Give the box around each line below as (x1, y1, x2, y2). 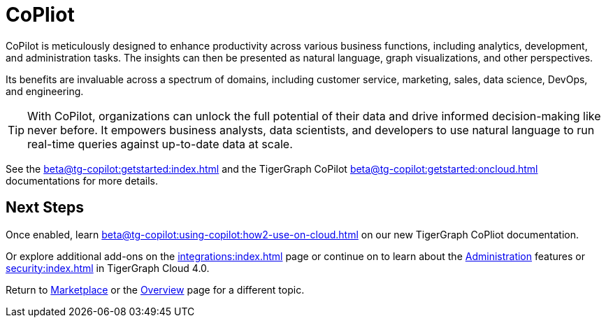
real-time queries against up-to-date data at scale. (27, 136, 293, 151)
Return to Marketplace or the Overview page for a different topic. (6, 283, 305, 296)
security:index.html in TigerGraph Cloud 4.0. (6, 261, 210, 274)
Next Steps (6, 199, 84, 217)
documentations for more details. (6, 174, 159, 187)
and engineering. (6, 85, 84, 97)
